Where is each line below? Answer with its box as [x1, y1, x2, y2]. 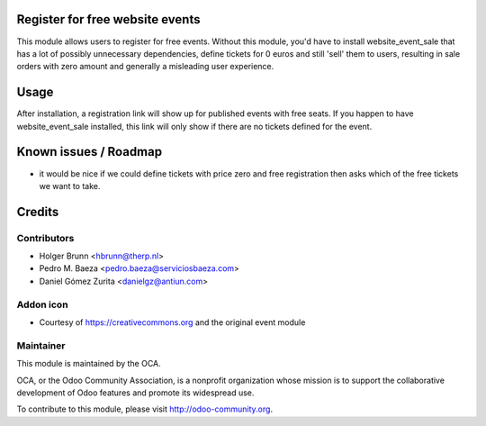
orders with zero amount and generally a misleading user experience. [16, 61, 274, 72]
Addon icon [16, 298, 68, 311]
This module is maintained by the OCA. [16, 358, 161, 369]
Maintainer [16, 339, 66, 351]
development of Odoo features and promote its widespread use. [16, 387, 255, 398]
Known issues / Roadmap [16, 144, 162, 159]
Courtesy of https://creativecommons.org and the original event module [39, 316, 306, 328]
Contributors [16, 231, 75, 244]
